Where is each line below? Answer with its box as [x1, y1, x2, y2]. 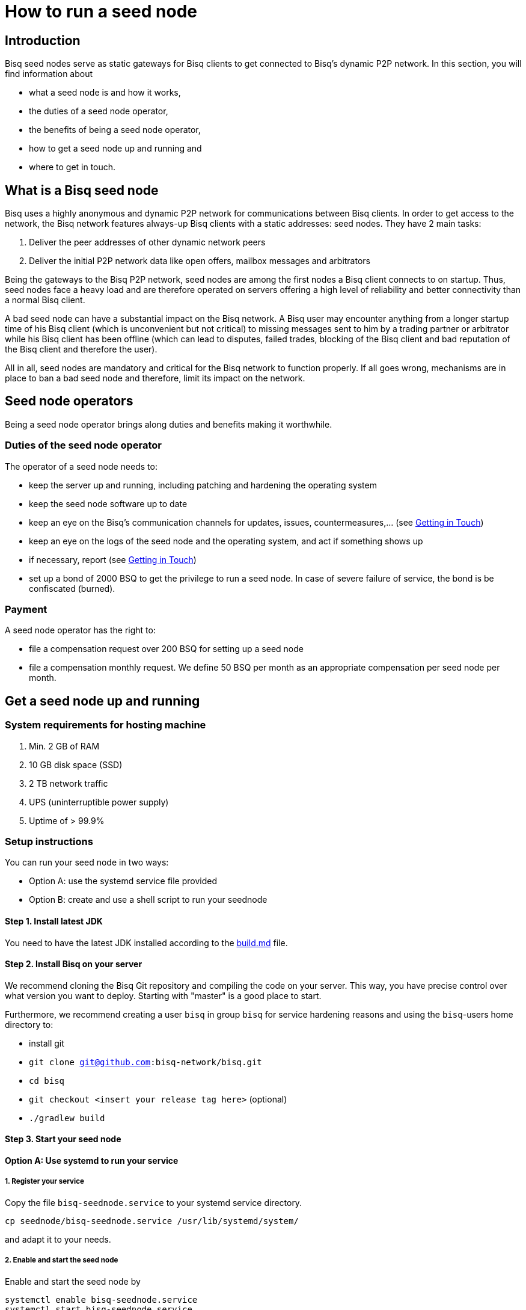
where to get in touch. [29, 162, 116, 173]
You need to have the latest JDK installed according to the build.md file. [5, 937, 288, 948]
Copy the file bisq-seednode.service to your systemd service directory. [5, 1197, 302, 1208]
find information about [5, 69, 93, 79]
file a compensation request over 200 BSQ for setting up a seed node [29, 644, 304, 654]
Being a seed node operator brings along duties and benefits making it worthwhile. [5, 419, 332, 429]
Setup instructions [5, 835, 93, 847]
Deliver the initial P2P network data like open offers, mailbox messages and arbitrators [29, 256, 370, 266]
